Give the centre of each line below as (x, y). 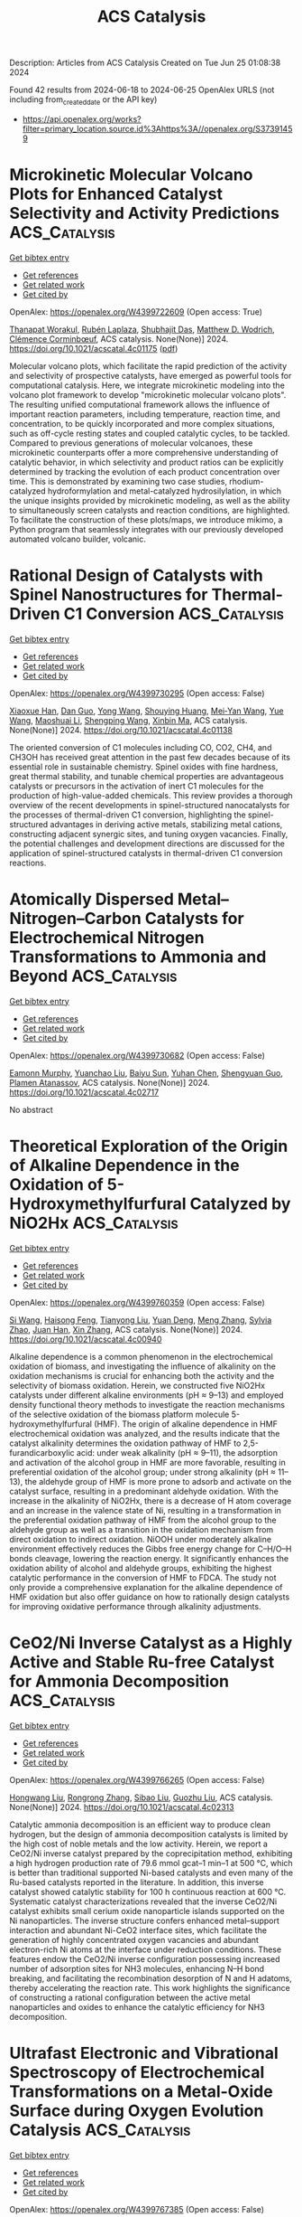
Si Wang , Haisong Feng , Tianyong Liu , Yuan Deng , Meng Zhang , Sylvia (141, 1320)
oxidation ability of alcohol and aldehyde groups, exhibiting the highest (141, 1568)
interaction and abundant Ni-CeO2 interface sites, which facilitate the (138, 1930)
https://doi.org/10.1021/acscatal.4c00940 (86, 1339)
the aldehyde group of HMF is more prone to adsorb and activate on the (158, 1481)
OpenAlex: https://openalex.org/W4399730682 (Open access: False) (137, 1055)
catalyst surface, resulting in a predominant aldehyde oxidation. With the (144, 1491)
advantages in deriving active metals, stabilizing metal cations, (166, 824)
